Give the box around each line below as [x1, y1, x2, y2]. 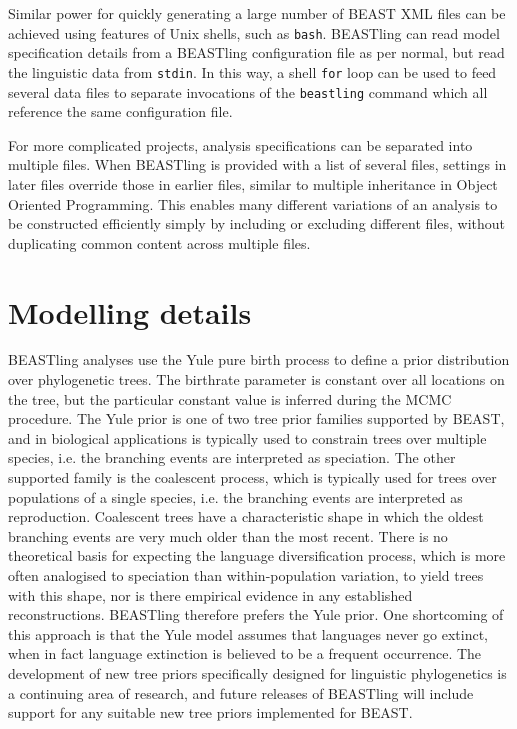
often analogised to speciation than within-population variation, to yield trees [8, 564, 484, 585]
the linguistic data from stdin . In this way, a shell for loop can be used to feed [8, 61, 497, 82]
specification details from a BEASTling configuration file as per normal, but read [8, 42, 505, 63]
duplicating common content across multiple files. [8, 232, 311, 253]
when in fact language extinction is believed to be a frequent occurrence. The [8, 643, 482, 664]
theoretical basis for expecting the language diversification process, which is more [8, 545, 506, 566]
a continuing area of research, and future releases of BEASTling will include [8, 682, 474, 703]
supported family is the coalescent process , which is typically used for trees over [8, 467, 497, 487]
